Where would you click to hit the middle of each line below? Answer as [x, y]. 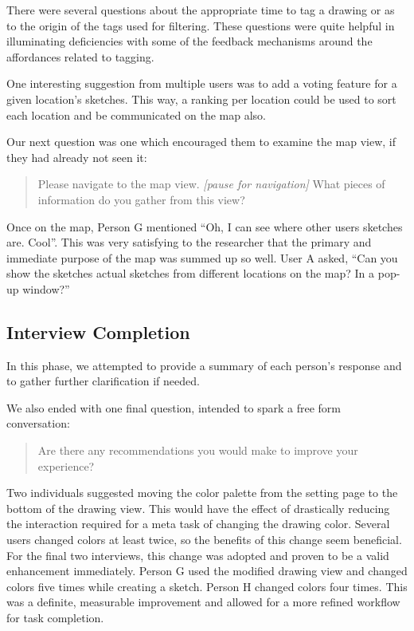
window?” [46, 288]
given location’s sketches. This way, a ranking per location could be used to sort [201, 99]
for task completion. [55, 618]
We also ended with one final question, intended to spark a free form [174, 407]
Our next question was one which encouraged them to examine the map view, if [201, 142]
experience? [66, 465]
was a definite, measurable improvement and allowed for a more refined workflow [203, 602]
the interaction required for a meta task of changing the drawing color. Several [198, 524]
